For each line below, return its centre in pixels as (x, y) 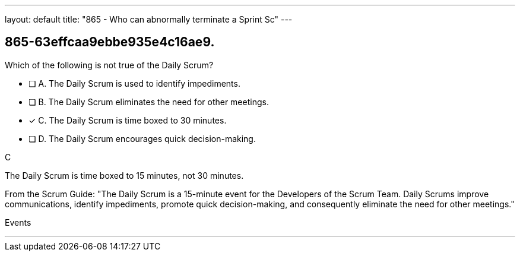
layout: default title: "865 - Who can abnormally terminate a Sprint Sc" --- (149, 19)
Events (18, 222)
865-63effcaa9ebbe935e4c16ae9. (110, 42)
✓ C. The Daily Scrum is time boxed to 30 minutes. (128, 120)
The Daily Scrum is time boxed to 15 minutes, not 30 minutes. (124, 175)
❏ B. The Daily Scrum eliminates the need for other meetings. (149, 102)
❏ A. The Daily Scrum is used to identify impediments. (134, 83)
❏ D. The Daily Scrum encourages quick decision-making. (142, 138)
